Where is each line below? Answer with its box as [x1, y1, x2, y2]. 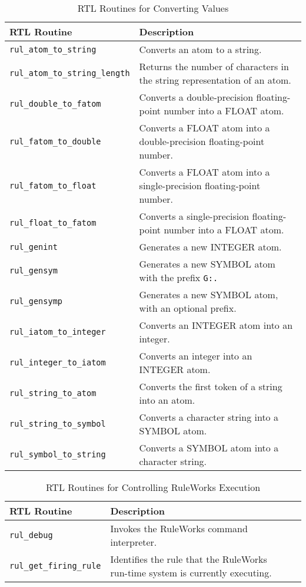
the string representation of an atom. [139, 73, 291, 87]
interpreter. [110, 535, 157, 549]
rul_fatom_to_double [9, 136, 101, 146]
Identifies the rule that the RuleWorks [110, 552, 267, 566]
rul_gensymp [9, 296, 63, 306]
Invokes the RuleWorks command [110, 522, 248, 535]
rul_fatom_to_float [9, 180, 97, 190]
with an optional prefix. [139, 301, 237, 315]
